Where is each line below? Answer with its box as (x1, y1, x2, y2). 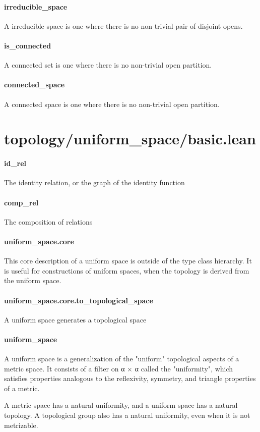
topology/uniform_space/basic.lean (4, 128, 256, 149)
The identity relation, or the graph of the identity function (4, 177, 185, 188)
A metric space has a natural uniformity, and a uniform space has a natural (4, 400, 238, 410)
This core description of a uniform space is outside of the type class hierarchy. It (4, 255, 252, 266)
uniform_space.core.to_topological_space (4, 295, 153, 305)
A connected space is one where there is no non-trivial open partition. (4, 98, 220, 109)
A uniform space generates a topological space (4, 314, 147, 325)
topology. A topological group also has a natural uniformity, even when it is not (4, 410, 250, 420)
